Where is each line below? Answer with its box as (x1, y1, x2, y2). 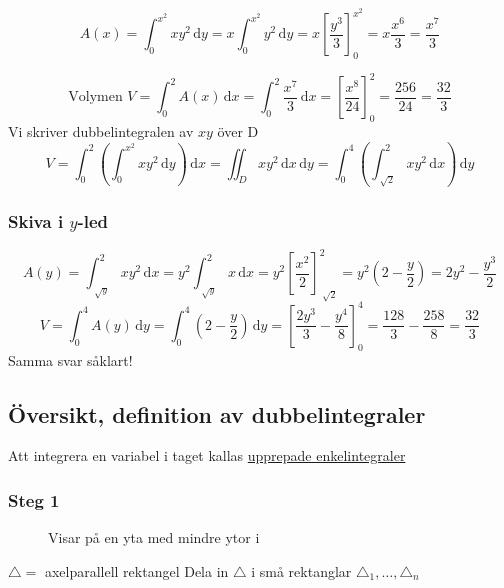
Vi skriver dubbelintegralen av (8, 121, 194, 142)
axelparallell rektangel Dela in (44, 560, 229, 581)
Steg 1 (8, 487, 60, 512)
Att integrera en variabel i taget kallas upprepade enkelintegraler (8, 445, 406, 466)
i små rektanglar (251, 560, 352, 581)
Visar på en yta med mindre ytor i (48, 527, 260, 548)
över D (217, 121, 259, 142)
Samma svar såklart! (8, 349, 133, 370)
